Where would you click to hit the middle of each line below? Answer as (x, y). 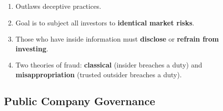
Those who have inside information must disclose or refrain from (117, 39)
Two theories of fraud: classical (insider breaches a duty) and (109, 65)
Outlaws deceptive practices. (58, 6)
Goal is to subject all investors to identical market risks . (105, 22)
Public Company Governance (80, 100)
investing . (32, 48)
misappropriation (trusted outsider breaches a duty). (98, 74)
